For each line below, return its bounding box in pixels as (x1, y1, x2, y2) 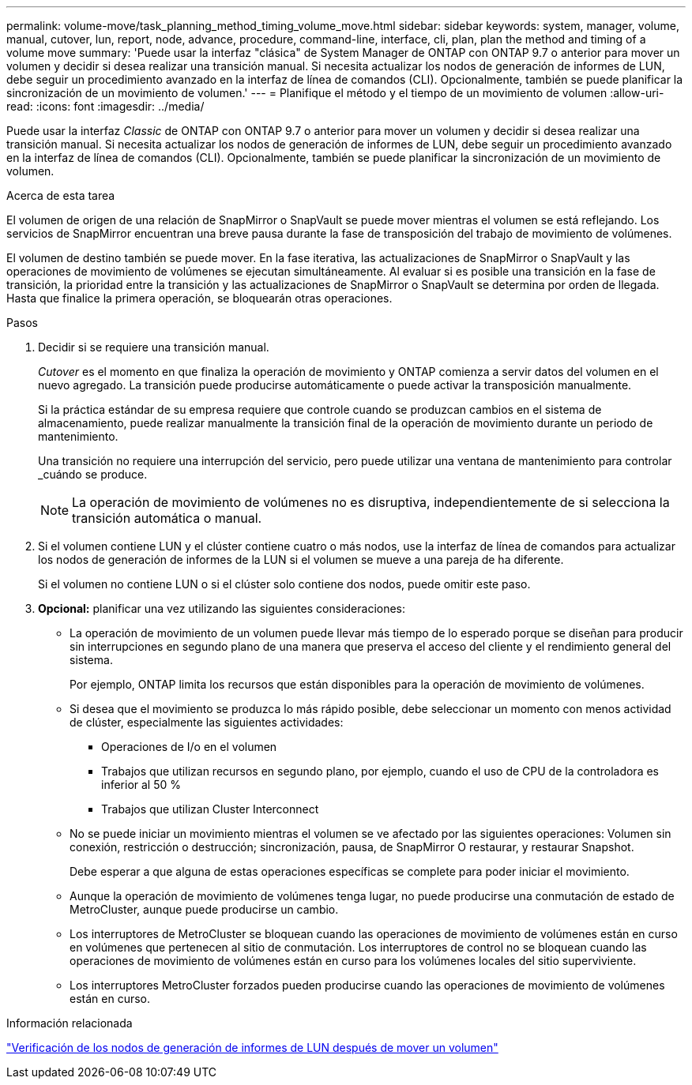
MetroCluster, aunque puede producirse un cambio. (70, 903, 339, 916)
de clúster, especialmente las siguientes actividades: (70, 715, 344, 729)
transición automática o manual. (72, 510, 262, 526)
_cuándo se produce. (38, 467, 148, 481)
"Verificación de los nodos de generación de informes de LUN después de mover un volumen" (6, 1041, 498, 1054)
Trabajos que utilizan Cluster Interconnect (101, 802, 319, 816)
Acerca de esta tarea (6, 189, 115, 202)
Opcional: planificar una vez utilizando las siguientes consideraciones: (38, 602, 406, 615)
